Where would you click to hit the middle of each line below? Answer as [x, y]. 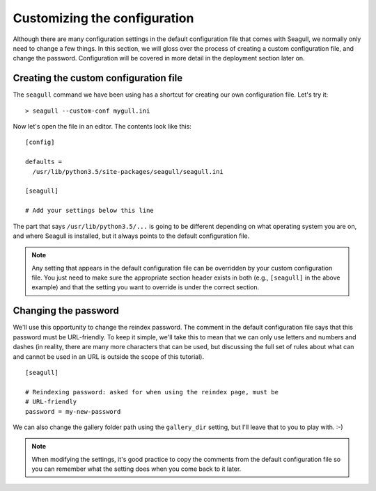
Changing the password [66, 311]
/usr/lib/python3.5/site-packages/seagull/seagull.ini [128, 171]
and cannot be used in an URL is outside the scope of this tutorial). [109, 356]
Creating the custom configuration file [98, 78]
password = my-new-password [73, 411]
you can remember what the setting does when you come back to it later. [136, 469]
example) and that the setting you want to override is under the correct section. [146, 287]
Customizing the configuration [103, 18]
